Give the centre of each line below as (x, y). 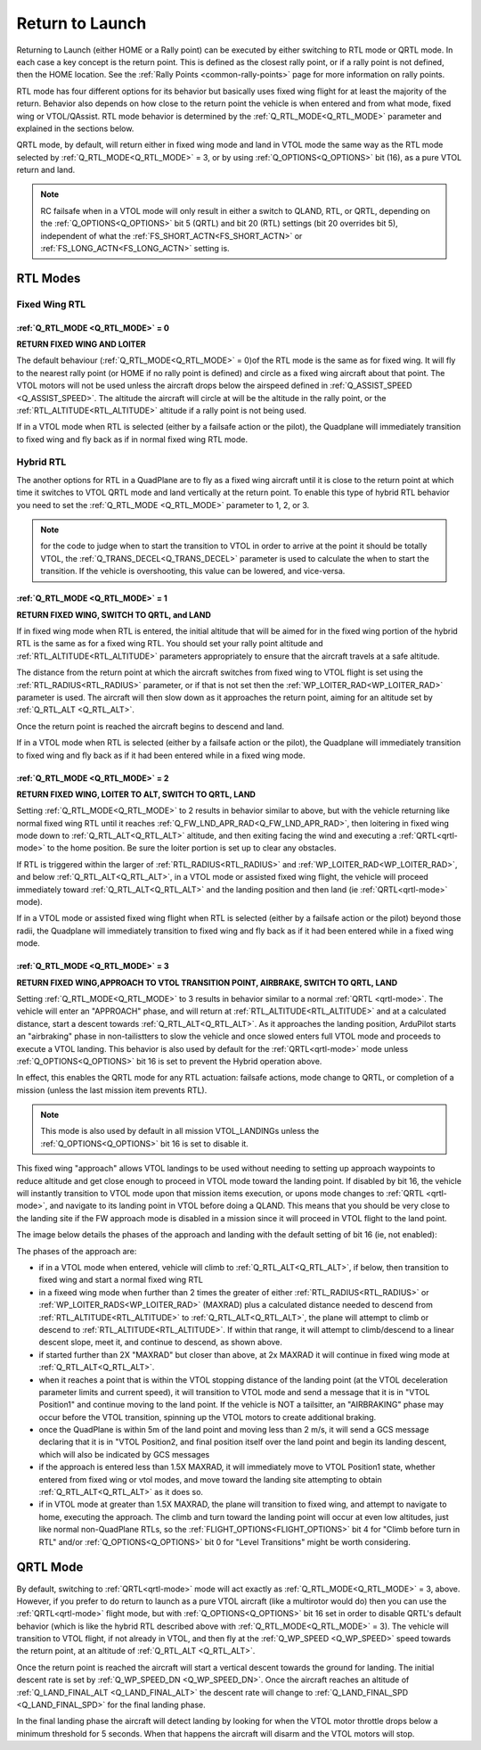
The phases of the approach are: (77, 1251)
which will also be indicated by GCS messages (124, 1454)
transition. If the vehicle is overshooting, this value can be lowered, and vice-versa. (193, 571)
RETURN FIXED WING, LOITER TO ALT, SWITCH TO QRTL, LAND (136, 794)
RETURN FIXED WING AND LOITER (81, 344)
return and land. (46, 170)
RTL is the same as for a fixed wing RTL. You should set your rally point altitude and (170, 644)
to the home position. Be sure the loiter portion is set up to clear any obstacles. (192, 848)
